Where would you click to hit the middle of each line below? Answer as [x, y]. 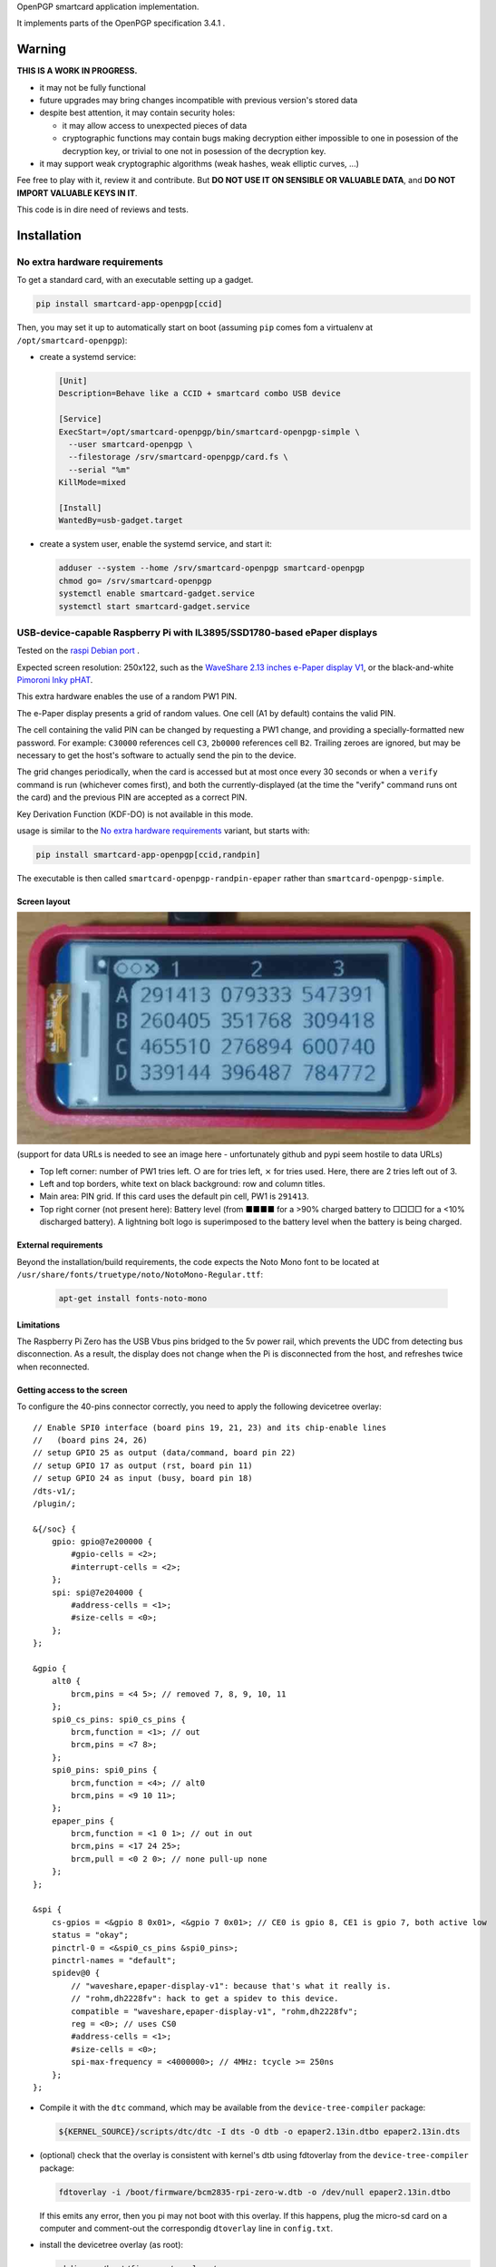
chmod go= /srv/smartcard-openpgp [135, 581]
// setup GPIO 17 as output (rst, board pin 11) [143, 1465]
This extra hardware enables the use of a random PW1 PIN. [127, 696]
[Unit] [73, 381]
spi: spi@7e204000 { [97, 1592]
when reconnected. [53, 1367]
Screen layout [44, 901]
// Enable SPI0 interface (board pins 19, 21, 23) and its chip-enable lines [210, 1427]
